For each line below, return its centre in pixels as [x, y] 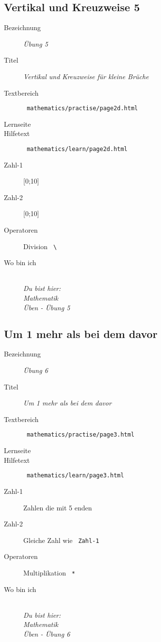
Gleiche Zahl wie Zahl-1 [61, 540]
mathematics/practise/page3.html [81, 435]
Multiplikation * [49, 572]
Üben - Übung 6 [47, 634]
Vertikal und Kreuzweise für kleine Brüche [86, 76]
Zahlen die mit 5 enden [58, 507]
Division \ [40, 246]
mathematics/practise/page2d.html [82, 109]
